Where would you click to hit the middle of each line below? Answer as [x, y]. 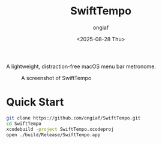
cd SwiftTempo [24, 124]
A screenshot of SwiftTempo [56, 78]
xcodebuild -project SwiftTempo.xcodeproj [60, 129]
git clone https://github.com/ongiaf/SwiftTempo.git [73, 118]
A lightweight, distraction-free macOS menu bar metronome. [81, 66]
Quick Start [35, 102]
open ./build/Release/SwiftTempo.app [53, 135]
